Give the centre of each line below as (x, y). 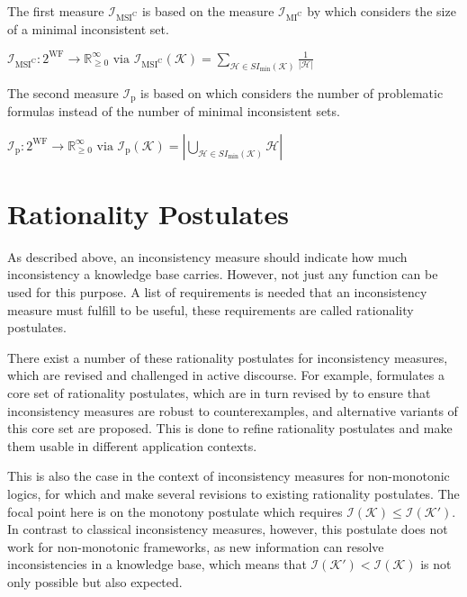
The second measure (63, 92)
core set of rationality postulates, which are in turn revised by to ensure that (219, 393)
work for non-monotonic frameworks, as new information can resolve (196, 546)
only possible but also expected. (95, 581)
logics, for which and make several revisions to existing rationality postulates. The (233, 493)
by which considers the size (382, 11)
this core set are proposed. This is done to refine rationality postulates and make (230, 428)
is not (436, 564)
